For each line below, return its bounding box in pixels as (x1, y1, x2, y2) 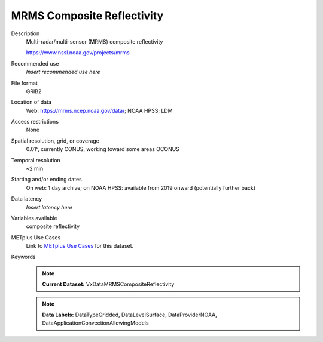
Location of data (11, 98, 52, 106)
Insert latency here (26, 204, 73, 211)
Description (11, 30, 40, 37)
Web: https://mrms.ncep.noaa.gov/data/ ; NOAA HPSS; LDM (26, 107, 173, 114)
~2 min (26, 165, 44, 172)
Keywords (11, 253, 36, 260)
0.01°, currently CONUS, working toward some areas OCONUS (26, 146, 179, 153)
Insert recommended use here (26, 69, 101, 76)
